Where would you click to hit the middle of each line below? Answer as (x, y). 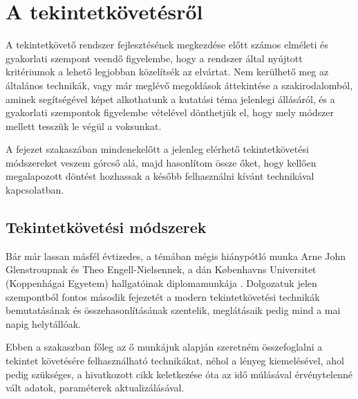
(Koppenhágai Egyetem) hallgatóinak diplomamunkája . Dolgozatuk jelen (161, 283)
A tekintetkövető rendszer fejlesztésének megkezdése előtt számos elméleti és (167, 45)
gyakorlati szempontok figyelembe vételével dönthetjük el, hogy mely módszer (170, 112)
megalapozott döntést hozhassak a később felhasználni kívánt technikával (160, 176)
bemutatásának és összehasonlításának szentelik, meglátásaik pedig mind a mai (173, 310)
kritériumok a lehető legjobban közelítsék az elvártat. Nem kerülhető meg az (167, 72)
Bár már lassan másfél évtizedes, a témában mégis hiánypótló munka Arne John (176, 256)
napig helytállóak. (43, 323)
